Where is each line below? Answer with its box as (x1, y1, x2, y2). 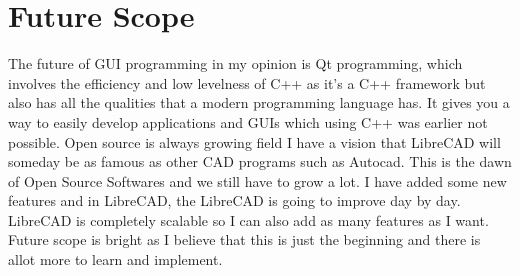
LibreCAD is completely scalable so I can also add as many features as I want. (8, 209, 489, 230)
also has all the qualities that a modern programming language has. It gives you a (8, 92, 510, 113)
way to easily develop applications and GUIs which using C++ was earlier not (8, 111, 488, 132)
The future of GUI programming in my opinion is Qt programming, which (8, 53, 463, 74)
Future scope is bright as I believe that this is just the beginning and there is (8, 229, 481, 250)
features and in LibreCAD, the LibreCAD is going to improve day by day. (8, 190, 461, 211)
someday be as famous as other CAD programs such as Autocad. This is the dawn (8, 151, 512, 172)
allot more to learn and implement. (8, 249, 223, 270)
